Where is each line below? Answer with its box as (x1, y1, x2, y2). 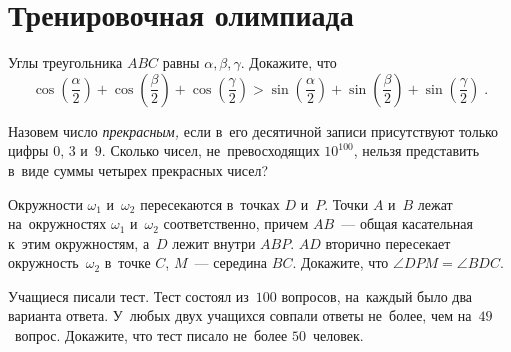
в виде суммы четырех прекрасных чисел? (8, 159, 269, 180)
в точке (104, 252, 151, 273)
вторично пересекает (325, 232, 451, 253)
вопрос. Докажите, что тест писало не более (14, 325, 288, 346)
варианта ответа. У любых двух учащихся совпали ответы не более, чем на (8, 305, 472, 326)
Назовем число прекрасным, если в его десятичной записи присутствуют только (8, 120, 499, 141)
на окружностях (8, 213, 107, 234)
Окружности (8, 193, 83, 214)
